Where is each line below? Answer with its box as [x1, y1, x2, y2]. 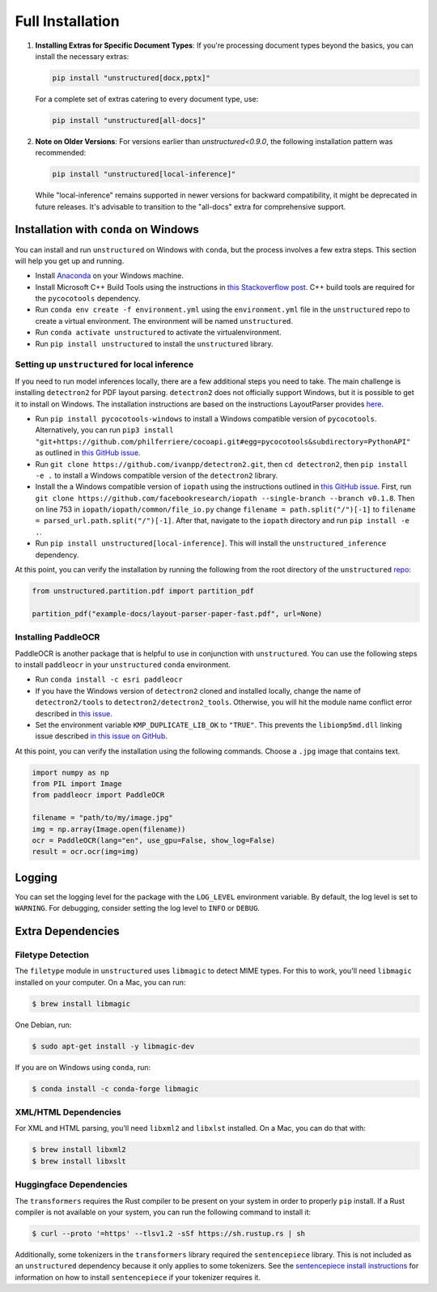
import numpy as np [32, 767, 109, 777]
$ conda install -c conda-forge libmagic [32, 1084, 199, 1093]
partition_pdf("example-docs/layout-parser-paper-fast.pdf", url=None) [32, 609, 323, 618]
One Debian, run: [15, 1020, 72, 1030]
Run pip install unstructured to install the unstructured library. [35, 338, 274, 348]
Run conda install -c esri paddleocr [35, 674, 183, 684]
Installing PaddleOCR [15, 631, 100, 643]
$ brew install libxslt [32, 1156, 127, 1166]
